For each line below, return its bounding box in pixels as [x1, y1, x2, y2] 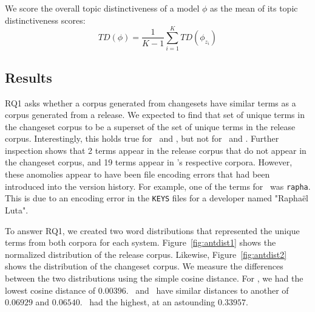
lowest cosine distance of [5, 283, 96, 296]
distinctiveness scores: [5, 13, 86, 26]
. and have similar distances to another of [126, 283, 289, 296]
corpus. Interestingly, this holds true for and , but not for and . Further [5, 132, 279, 145]
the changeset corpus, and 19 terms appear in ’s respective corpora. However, [5, 156, 293, 168]
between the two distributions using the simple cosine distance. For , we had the [5, 271, 303, 284]
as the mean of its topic [210, 2, 298, 14]
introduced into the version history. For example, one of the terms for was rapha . [5, 179, 311, 192]
